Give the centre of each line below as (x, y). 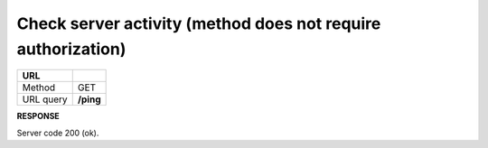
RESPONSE (38, 116)
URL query (45, 99)
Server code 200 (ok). (58, 133)
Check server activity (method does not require (199, 23)
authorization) (71, 49)
